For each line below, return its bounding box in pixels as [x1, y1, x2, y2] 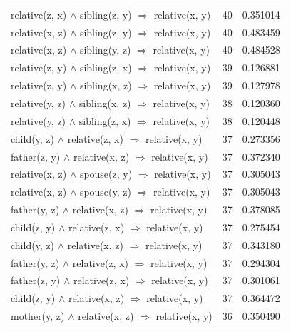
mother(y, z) [11, 308, 65, 323]
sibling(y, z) [79, 42, 131, 57]
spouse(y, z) [79, 184, 131, 199]
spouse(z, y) [79, 166, 133, 181]
